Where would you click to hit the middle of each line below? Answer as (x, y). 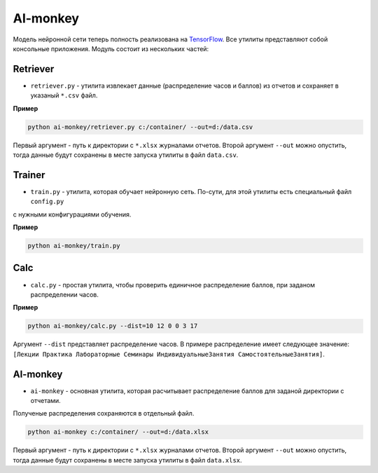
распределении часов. (65, 294)
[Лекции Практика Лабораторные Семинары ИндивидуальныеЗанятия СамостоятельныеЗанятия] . (169, 354)
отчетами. (45, 400)
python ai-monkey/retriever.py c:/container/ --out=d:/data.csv (140, 127)
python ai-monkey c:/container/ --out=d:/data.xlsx (118, 432)
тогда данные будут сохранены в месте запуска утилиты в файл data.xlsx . (127, 460)
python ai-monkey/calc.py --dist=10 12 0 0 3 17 (113, 326)
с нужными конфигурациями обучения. (72, 214)
